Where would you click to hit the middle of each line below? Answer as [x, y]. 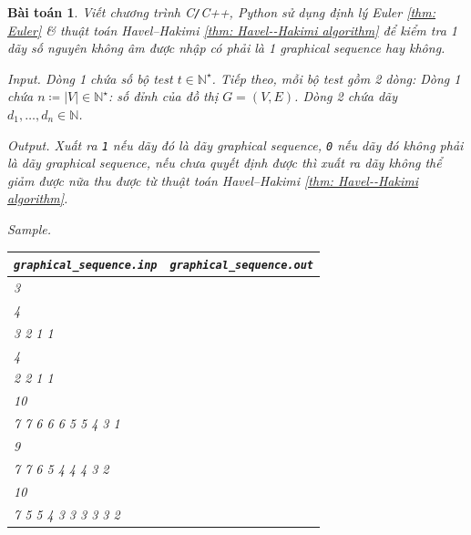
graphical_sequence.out [241, 266]
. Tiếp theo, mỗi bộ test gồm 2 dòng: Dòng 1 [336, 78]
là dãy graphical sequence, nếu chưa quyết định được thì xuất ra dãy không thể [225, 163]
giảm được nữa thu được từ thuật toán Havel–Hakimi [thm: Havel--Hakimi [213, 180]
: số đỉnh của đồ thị [163, 96]
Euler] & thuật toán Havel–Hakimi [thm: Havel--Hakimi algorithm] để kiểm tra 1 [232, 30]
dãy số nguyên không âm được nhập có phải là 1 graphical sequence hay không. [226, 48]
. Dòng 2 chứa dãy [346, 96]
